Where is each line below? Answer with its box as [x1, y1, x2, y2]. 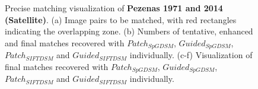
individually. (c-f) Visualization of [129, 49, 253, 61]
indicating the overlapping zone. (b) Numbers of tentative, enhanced [5, 25, 253, 37]
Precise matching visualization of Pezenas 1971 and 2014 [5, 2, 223, 14]
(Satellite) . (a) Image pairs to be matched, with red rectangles [5, 13, 237, 26]
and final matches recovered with [5, 36, 125, 49]
